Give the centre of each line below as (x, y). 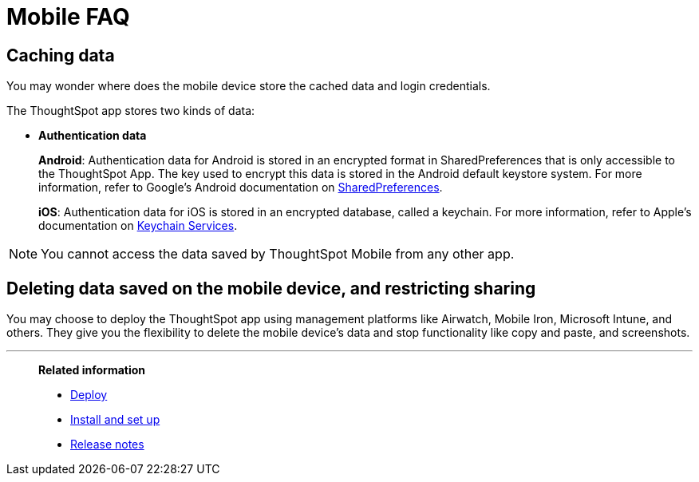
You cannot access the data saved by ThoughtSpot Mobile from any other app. (278, 254)
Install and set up (115, 420)
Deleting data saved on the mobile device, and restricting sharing (271, 288)
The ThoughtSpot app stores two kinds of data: (131, 111)
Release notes (107, 444)
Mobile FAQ (68, 17)
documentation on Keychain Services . (138, 226)
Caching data (61, 55)
